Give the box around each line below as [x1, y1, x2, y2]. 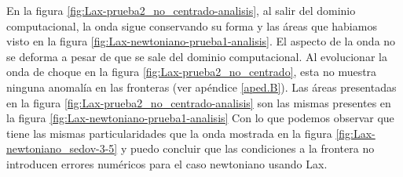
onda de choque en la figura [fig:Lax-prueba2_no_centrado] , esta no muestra [6, 63, 377, 80]
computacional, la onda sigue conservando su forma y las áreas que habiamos [6, 17, 377, 34]
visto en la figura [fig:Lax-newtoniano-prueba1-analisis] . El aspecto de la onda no [6, 33, 396, 49]
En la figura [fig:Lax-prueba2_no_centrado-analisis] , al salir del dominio [6, 2, 356, 18]
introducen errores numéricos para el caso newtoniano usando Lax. [6, 155, 328, 172]
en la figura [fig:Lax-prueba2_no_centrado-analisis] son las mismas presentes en [6, 94, 391, 110]
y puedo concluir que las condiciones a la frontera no [120, 140, 375, 157]
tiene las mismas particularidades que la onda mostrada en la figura [6, 125, 332, 141]
